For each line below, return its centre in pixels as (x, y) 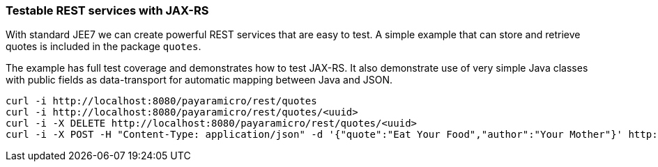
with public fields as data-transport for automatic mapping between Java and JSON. (199, 80)
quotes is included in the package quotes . (104, 47)
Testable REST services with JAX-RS (107, 10)
